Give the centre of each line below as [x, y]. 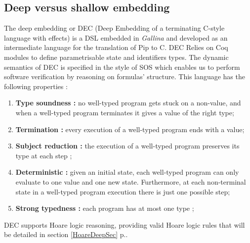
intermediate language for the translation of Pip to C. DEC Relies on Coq [116, 47]
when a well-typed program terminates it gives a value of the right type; [125, 112]
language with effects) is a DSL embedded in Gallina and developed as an [116, 37]
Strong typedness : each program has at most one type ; [105, 208]
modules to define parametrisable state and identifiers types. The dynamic [116, 57]
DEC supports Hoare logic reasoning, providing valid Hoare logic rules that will [125, 224]
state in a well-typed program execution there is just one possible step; [123, 191]
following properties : [36, 86]
